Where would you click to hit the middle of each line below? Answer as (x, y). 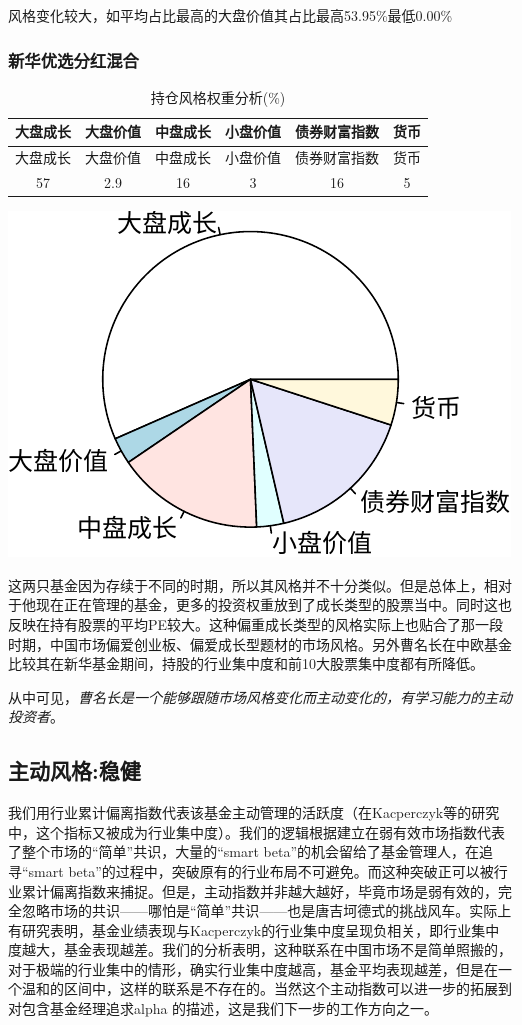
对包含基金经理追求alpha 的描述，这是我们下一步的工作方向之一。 (223, 1008)
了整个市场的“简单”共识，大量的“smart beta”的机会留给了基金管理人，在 (244, 851)
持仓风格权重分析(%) (218, 96)
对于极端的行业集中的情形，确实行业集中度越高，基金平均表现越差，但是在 (253, 968)
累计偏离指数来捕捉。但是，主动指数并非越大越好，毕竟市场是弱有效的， (259, 890)
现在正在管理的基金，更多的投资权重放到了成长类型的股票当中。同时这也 (273, 604)
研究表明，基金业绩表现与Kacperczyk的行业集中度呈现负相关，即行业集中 (260, 929)
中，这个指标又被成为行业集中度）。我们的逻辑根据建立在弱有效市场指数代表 (256, 831)
